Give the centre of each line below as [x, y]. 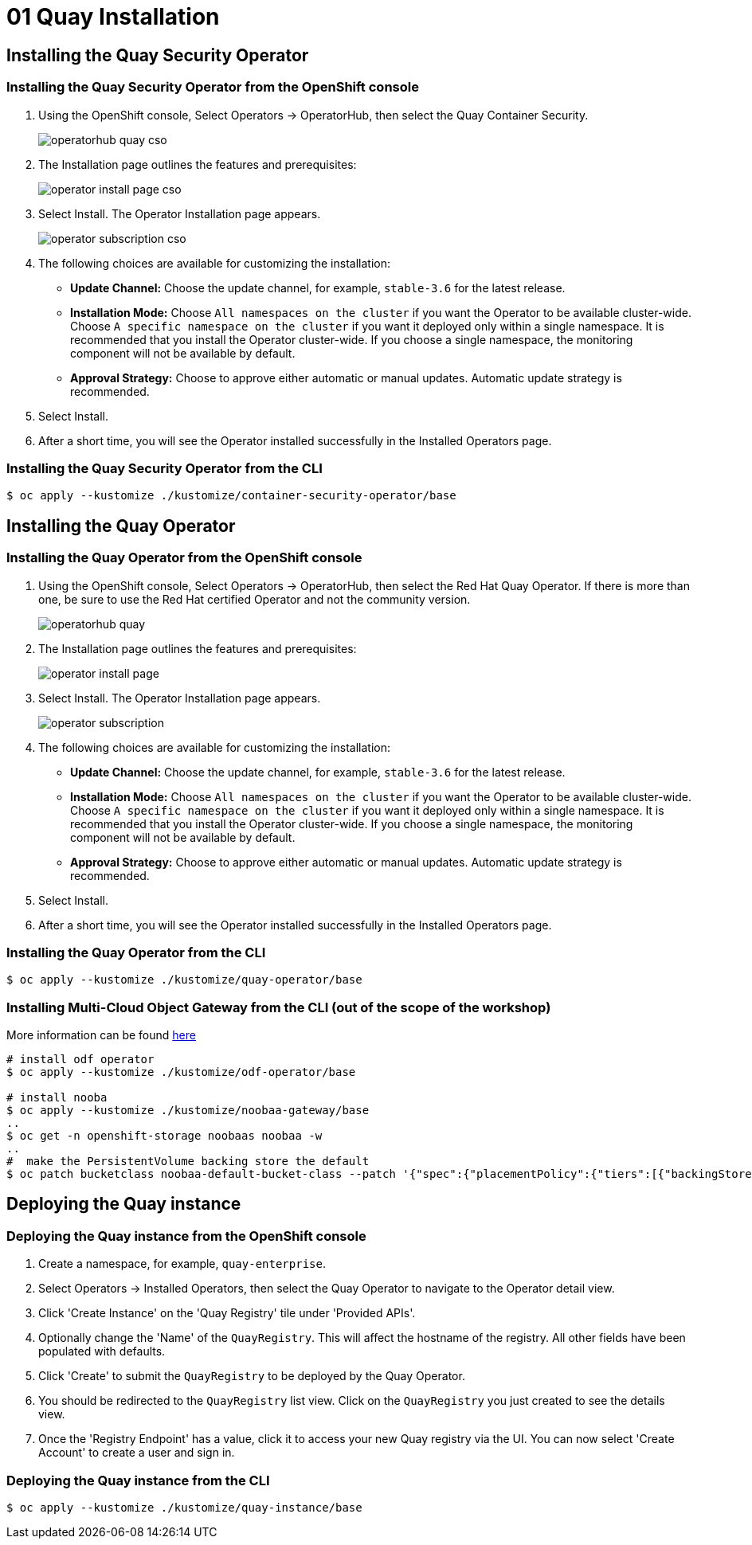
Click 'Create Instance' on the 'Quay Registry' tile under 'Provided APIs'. [227, 1313]
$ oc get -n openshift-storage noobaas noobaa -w [164, 1136]
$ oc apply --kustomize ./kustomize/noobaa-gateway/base [188, 1111]
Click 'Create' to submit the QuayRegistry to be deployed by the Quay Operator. [252, 1376]
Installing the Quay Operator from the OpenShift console [184, 558]
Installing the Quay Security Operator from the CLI [164, 468]
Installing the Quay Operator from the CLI [136, 952]
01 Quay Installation [113, 17]
